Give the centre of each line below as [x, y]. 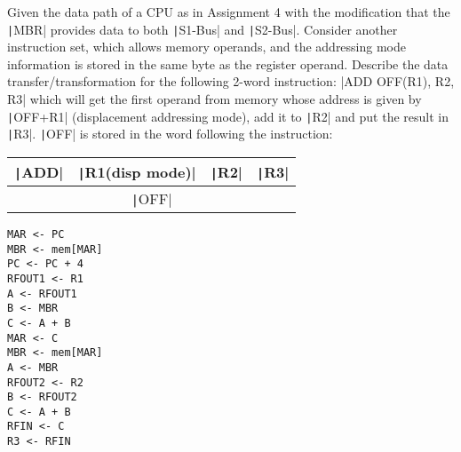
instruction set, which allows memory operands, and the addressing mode [207, 47]
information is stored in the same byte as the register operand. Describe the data [228, 63]
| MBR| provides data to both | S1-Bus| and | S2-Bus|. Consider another [203, 29]
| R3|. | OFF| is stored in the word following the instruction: [170, 134]
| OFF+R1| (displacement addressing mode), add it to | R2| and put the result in [228, 116]
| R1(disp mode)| [137, 171]
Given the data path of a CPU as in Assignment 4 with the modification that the [229, 12]
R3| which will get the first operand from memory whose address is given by [215, 99]
